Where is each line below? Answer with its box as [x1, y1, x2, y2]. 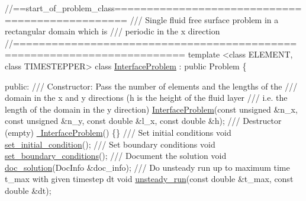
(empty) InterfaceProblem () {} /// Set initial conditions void [5, 126, 231, 138]
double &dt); [5, 184, 51, 196]
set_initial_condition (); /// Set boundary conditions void [5, 138, 215, 150]
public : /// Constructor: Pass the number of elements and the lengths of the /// [5, 79, 298, 92]
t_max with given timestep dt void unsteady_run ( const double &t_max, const [5, 173, 294, 185]
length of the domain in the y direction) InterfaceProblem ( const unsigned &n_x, [5, 103, 298, 115]
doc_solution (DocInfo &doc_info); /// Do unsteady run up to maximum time [5, 161, 290, 173]
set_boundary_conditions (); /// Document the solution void [5, 149, 227, 162]
